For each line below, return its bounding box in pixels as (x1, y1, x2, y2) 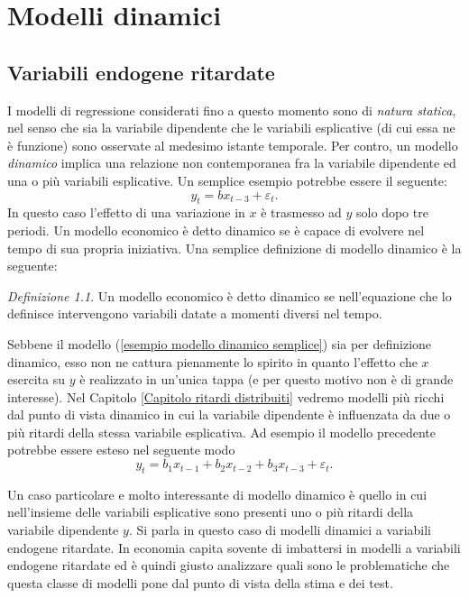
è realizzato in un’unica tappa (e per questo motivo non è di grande (79, 370, 454, 389)
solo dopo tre (356, 203, 428, 222)
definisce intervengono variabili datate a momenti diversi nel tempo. (7, 304, 382, 323)
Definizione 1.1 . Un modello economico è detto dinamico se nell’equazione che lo (7, 286, 452, 305)
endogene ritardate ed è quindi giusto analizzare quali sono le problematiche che (7, 556, 450, 575)
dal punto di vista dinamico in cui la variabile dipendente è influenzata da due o (7, 405, 451, 424)
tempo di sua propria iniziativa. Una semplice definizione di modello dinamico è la (7, 238, 462, 257)
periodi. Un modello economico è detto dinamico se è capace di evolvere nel (7, 220, 425, 239)
